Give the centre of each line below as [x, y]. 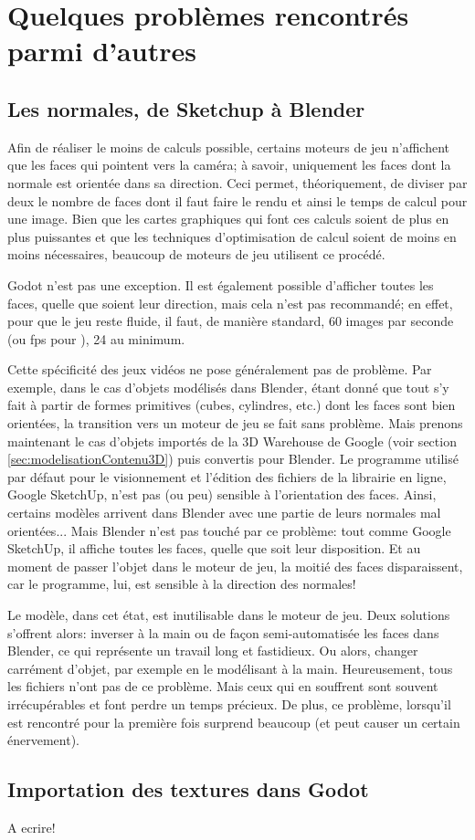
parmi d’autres [102, 51]
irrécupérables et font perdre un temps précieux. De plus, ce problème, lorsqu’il [229, 703]
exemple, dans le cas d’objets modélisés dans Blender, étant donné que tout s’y [228, 387]
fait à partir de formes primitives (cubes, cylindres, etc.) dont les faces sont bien [232, 405]
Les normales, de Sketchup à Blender [186, 108]
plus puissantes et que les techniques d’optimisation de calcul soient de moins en [232, 236]
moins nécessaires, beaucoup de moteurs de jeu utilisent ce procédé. [196, 254]
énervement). [43, 740]
